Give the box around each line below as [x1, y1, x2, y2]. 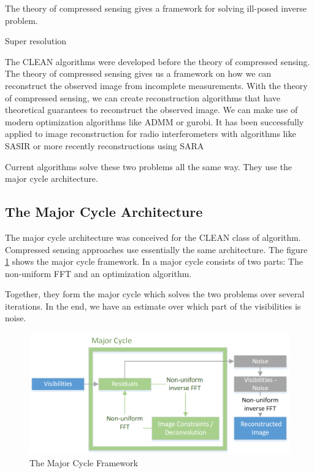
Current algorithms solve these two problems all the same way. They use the [5, 160, 292, 173]
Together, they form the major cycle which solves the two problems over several [5, 287, 305, 300]
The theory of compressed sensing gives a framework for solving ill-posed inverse [5, 2, 307, 14]
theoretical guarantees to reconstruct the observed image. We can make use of [5, 103, 298, 116]
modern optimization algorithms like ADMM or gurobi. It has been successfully [5, 115, 304, 128]
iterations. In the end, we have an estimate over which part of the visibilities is [5, 299, 301, 312]
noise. [5, 311, 26, 324]
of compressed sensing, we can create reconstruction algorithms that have [5, 91, 280, 104]
